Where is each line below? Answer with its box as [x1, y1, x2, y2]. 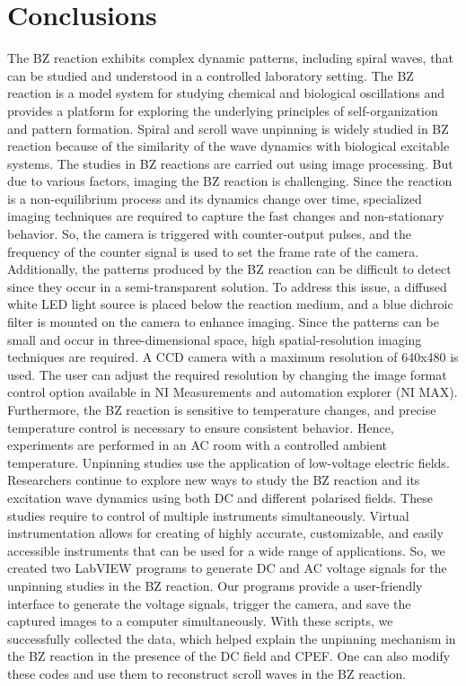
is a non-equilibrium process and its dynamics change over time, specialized [7, 189, 422, 207]
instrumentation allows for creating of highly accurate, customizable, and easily [7, 523, 444, 542]
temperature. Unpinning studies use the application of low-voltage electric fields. [7, 453, 450, 471]
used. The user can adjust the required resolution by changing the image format [7, 365, 447, 383]
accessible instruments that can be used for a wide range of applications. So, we [7, 541, 445, 559]
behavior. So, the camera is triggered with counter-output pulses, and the [7, 224, 412, 243]
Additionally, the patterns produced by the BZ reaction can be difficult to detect [7, 259, 452, 278]
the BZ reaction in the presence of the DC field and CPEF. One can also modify [7, 646, 451, 665]
